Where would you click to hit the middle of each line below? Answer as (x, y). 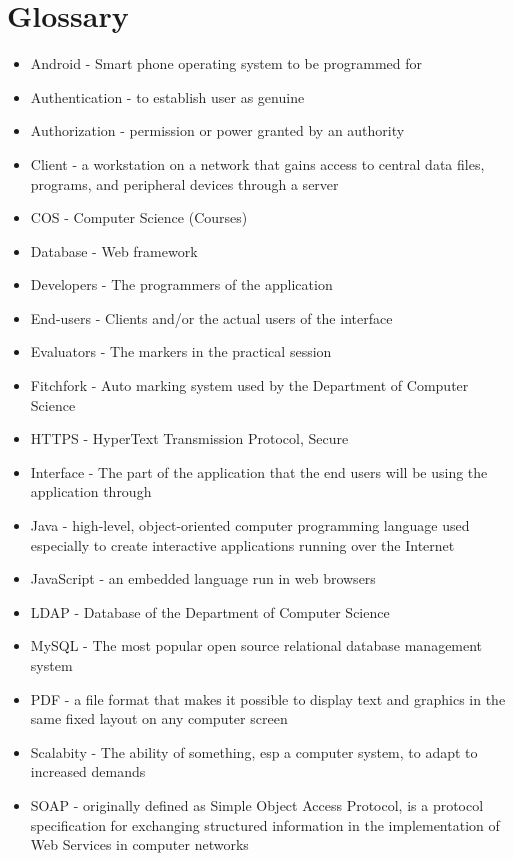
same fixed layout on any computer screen (159, 718)
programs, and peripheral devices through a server (184, 183)
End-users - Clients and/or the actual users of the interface (211, 317)
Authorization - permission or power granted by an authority (217, 130)
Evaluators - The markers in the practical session (181, 351)
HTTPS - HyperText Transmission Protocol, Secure (189, 438)
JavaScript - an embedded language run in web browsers (203, 578)
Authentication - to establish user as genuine (167, 96)
